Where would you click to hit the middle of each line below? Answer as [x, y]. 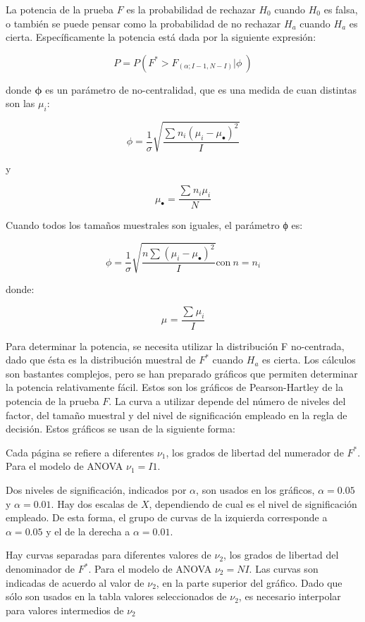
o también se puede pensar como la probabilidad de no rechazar [143, 23]
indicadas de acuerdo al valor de [75, 582]
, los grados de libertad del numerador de [255, 452]
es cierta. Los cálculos [309, 360]
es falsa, [341, 9]
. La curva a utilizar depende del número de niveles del [227, 401]
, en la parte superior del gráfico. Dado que [249, 582]
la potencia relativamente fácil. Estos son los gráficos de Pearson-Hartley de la [174, 387]
